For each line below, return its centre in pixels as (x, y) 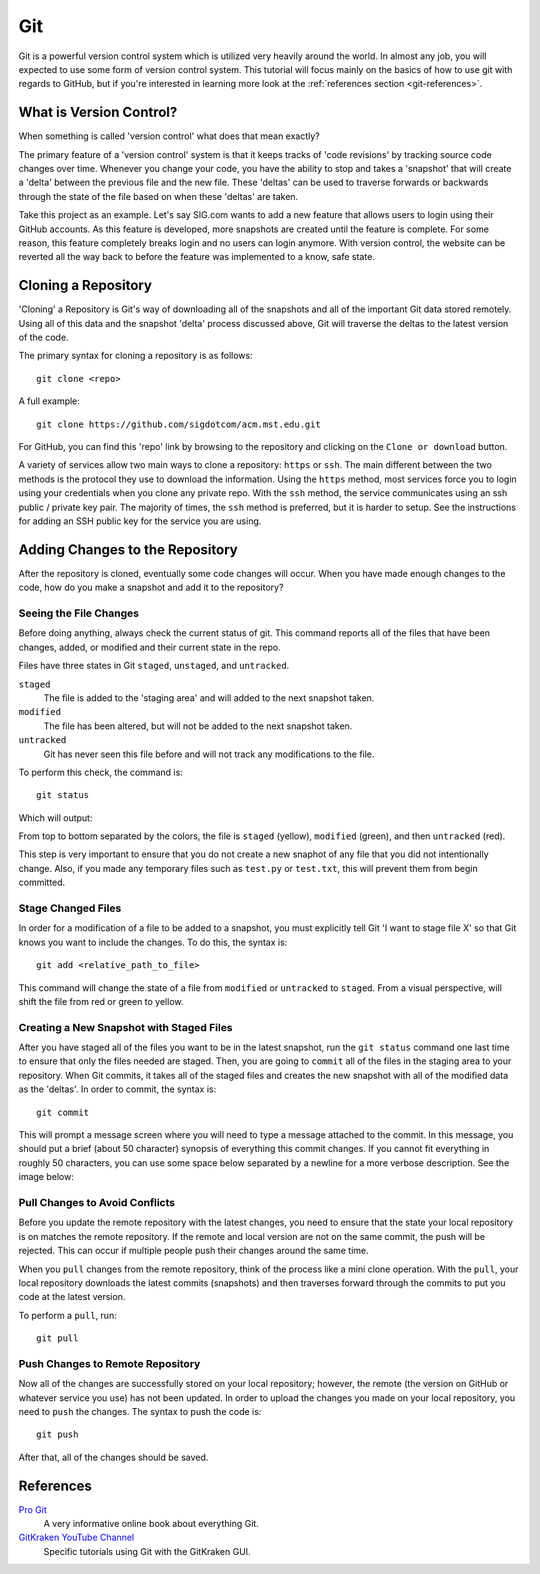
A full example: (49, 401)
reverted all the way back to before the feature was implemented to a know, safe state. (196, 257)
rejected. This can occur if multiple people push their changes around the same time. (193, 1251)
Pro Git (32, 1509)
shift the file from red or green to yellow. (101, 1001)
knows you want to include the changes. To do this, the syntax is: (153, 942)
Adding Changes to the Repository (128, 549)
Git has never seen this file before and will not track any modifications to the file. (209, 754)
